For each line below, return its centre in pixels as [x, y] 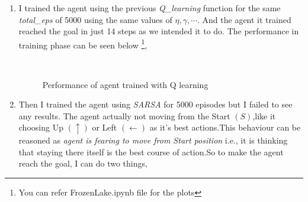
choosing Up [41, 127]
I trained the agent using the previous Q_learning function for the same [150, 8]
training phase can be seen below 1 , [83, 44]
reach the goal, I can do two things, [83, 163]
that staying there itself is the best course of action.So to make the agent [151, 151]
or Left [105, 127]
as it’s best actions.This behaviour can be [225, 127]
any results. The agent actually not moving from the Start [124, 115]
